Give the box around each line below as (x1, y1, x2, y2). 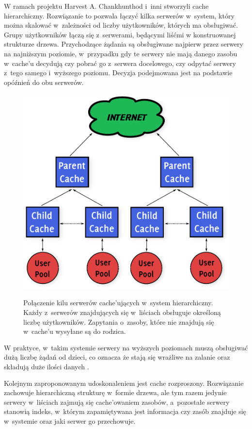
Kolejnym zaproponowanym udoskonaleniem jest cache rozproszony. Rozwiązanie (4, 378, 244, 388)
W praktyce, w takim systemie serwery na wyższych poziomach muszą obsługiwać (4, 342, 248, 352)
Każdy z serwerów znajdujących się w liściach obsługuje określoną (23, 307, 221, 317)
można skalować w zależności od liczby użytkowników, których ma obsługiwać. (4, 20, 238, 30)
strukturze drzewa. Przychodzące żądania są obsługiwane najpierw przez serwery (4, 39, 243, 49)
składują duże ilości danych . (4, 361, 89, 371)
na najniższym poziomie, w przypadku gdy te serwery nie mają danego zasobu (4, 48, 237, 58)
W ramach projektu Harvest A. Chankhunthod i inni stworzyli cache (4, 1, 209, 11)
